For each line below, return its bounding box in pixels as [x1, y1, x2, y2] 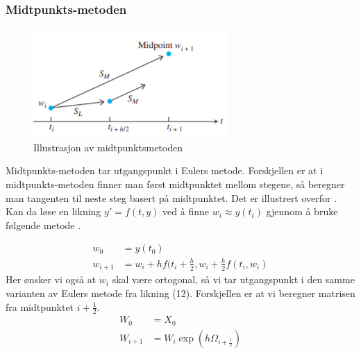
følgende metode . [6, 217, 81, 232]
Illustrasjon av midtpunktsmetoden [33, 140, 183, 154]
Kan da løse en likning [6, 204, 101, 219]
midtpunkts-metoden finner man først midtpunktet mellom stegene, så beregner [6, 177, 345, 191]
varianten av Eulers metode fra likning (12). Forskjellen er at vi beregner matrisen [6, 286, 355, 300]
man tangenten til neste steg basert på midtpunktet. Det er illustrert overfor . [6, 190, 337, 205]
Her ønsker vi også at [6, 272, 96, 287]
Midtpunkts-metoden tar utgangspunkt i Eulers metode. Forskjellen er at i [6, 163, 324, 178]
